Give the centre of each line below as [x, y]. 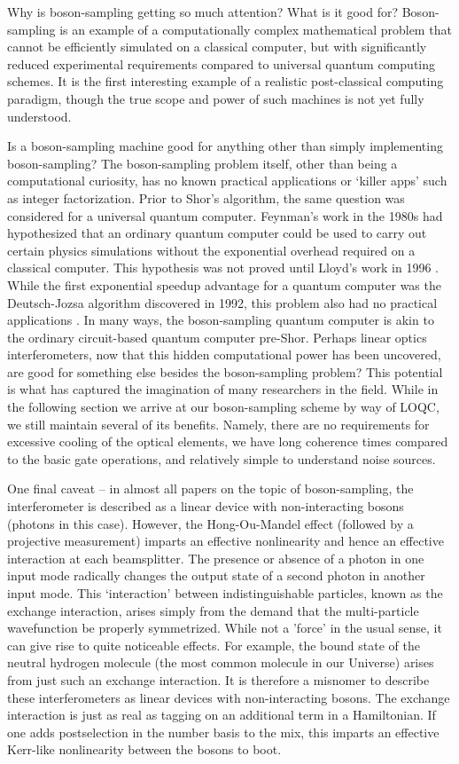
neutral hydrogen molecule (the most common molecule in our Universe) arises [221, 662]
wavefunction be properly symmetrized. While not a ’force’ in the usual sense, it [225, 628]
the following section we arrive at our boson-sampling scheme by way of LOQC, [223, 407]
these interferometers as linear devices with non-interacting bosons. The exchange [229, 697]
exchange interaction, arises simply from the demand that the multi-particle [213, 610]
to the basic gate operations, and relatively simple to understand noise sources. [222, 458]
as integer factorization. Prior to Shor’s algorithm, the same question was [206, 197]
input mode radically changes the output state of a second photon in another [216, 575]
